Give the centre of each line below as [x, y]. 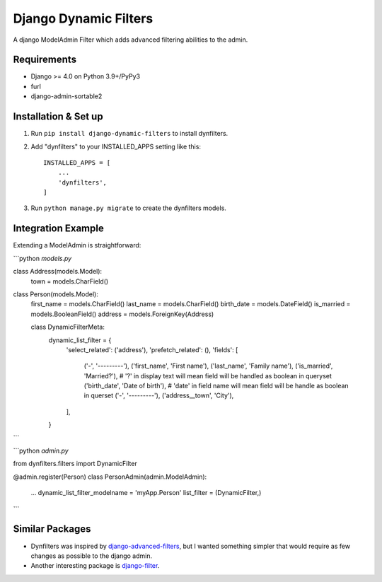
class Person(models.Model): [56, 294]
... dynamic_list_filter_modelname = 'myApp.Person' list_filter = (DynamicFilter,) [146, 493]
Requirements [45, 60]
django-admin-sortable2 [66, 96]
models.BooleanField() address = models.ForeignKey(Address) [122, 314]
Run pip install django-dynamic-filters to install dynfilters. [129, 134]
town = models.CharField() [70, 281]
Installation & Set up [58, 117]
